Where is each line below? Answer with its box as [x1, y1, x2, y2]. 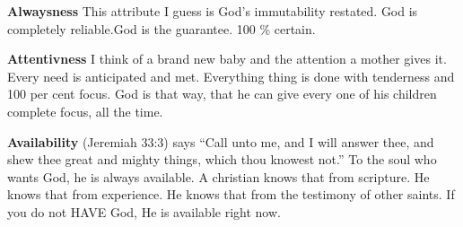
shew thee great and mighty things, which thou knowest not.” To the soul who [7, 150, 437, 169]
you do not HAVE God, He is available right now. [7, 202, 281, 221]
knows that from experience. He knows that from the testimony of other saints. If [7, 185, 455, 204]
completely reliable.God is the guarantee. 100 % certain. [7, 19, 316, 38]
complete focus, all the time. [7, 101, 163, 120]
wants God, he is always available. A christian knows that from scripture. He [7, 167, 430, 186]
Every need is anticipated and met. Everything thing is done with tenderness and [7, 66, 455, 85]
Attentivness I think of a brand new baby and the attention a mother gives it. [7, 49, 447, 68]
